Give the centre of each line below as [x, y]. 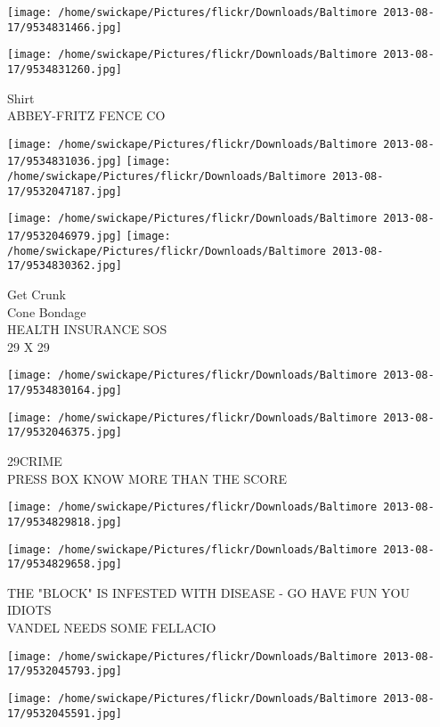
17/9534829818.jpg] [65, 522]
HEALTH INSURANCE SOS [87, 329]
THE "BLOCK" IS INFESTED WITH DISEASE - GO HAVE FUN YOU [208, 592]
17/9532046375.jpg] [65, 433]
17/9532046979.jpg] [65, 237]
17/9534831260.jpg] [65, 69]
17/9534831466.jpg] [65, 27]
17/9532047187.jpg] [65, 191]
